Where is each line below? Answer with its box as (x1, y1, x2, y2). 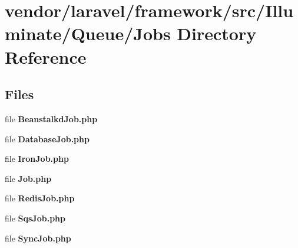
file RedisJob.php (5, 192, 75, 204)
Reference (5, 44, 87, 68)
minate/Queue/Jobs (5, 21, 171, 45)
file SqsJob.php (5, 211, 65, 224)
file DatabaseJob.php (5, 132, 90, 145)
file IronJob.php (5, 152, 69, 165)
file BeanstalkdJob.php (5, 112, 98, 125)
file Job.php (5, 172, 52, 184)
